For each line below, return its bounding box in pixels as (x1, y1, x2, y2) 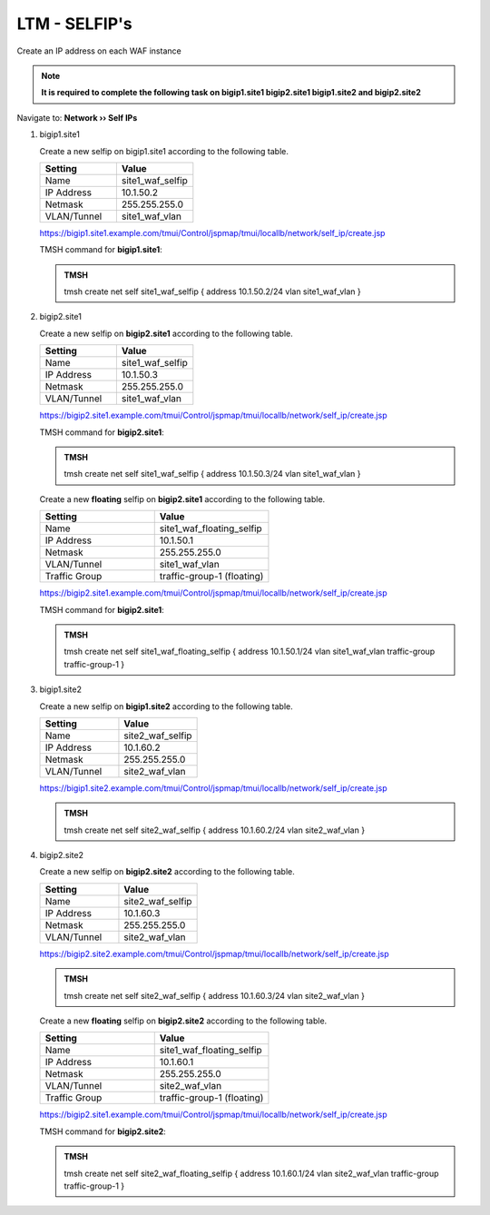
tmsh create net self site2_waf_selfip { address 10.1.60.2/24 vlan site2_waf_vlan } (64, 825, 366, 835)
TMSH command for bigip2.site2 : (39, 1126, 167, 1137)
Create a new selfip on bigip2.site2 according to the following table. (39, 866, 295, 877)
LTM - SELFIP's (16, 14, 132, 34)
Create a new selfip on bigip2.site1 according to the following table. (39, 328, 294, 339)
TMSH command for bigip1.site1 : (39, 244, 162, 255)
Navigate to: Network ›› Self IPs (16, 112, 138, 123)
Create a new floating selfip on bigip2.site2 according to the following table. (39, 1015, 328, 1026)
